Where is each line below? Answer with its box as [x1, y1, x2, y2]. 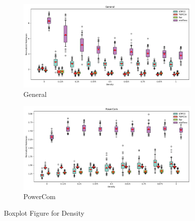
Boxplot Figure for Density [4, 207, 84, 218]
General [23, 89, 47, 99]
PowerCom [23, 191, 56, 202]
